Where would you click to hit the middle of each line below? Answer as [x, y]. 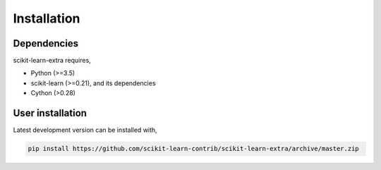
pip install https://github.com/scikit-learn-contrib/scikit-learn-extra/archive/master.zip [193, 149]
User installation [50, 113]
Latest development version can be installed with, [85, 130]
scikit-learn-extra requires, [52, 61]
